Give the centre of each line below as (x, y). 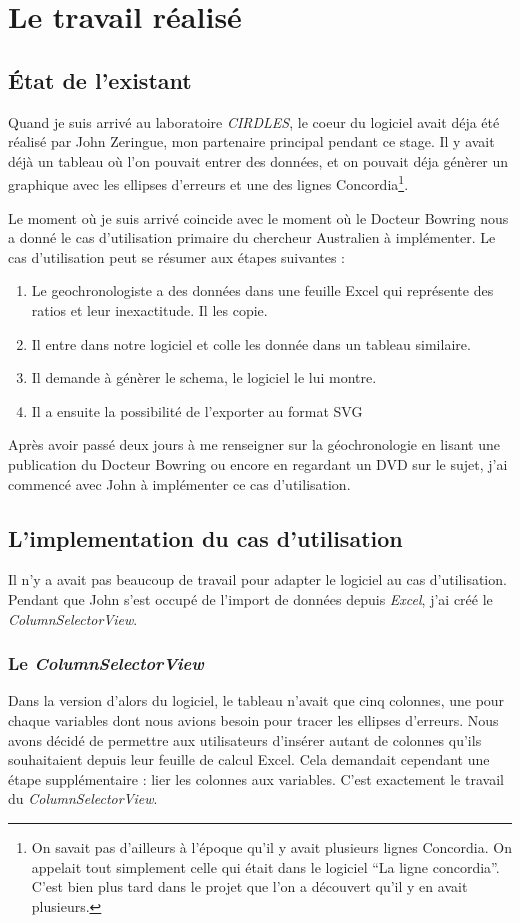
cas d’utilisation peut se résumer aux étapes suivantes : (176, 256)
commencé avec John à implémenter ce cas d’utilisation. (179, 483)
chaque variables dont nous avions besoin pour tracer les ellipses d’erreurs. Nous (253, 719)
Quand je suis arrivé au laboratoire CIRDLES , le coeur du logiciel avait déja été (254, 121)
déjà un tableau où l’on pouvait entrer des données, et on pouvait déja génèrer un (258, 160)
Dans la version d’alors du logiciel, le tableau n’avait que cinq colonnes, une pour (256, 700)
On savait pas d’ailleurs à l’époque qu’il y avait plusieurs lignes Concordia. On (271, 846)
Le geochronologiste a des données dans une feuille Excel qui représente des (262, 290)
